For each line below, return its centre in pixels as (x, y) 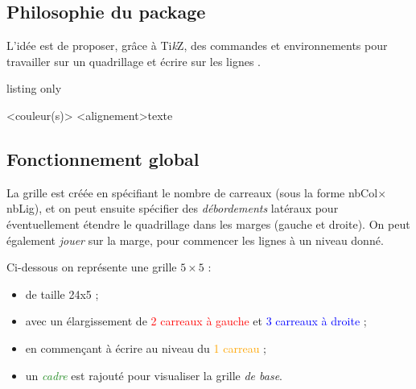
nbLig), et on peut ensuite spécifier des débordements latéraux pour (173, 208)
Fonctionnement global (103, 158)
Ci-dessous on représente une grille (92, 267)
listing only (34, 88)
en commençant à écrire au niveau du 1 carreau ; (146, 348)
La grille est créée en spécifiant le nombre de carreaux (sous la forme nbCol (192, 192)
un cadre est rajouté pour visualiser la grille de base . (154, 375)
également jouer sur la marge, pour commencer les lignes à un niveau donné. (195, 240)
